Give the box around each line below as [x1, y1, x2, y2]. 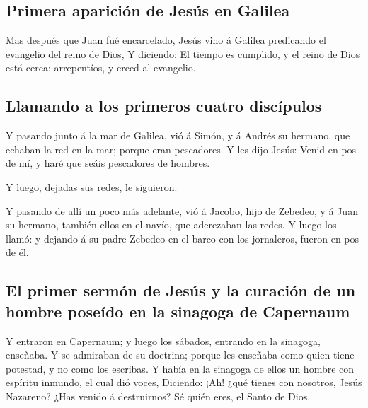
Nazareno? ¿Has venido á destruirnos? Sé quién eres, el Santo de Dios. [6, 388, 311, 403]
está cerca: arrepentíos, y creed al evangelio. [6, 60, 196, 75]
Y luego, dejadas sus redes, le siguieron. [6, 179, 178, 194]
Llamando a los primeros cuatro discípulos [6, 95, 322, 117]
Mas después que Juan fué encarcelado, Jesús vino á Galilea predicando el [6, 33, 326, 47]
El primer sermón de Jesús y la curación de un [6, 279, 356, 301]
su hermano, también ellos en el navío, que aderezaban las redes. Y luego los [6, 217, 337, 232]
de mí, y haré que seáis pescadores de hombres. [6, 156, 210, 170]
